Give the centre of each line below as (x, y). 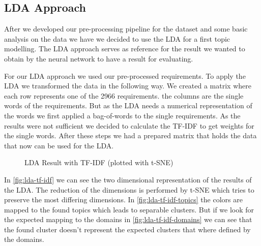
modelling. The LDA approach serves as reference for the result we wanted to (125, 49)
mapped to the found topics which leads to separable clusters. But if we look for (129, 209)
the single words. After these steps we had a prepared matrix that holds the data (130, 135)
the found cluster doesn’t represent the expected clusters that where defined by (127, 229)
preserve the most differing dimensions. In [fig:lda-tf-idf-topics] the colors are (123, 199)
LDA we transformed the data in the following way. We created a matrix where (128, 86)
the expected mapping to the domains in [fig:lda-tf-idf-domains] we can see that (128, 219)
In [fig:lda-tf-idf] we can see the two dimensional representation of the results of (128, 179)
